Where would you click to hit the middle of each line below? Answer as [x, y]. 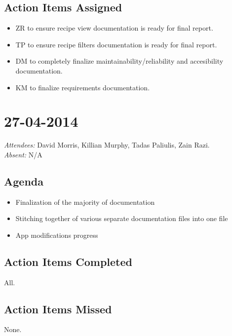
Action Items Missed [58, 309]
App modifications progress [57, 235]
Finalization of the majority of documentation [85, 202]
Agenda [24, 181]
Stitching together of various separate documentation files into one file [122, 218]
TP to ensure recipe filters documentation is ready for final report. [116, 44]
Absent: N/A [23, 154]
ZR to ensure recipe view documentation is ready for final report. [114, 28]
